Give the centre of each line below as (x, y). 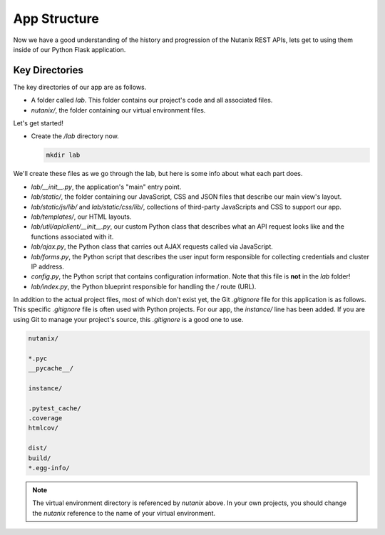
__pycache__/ (51, 368)
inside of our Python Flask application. (70, 49)
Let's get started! (38, 123)
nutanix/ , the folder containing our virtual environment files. (118, 110)
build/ (40, 458)
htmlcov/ (43, 428)
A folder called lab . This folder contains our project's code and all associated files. (152, 100)
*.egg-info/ (49, 468)
